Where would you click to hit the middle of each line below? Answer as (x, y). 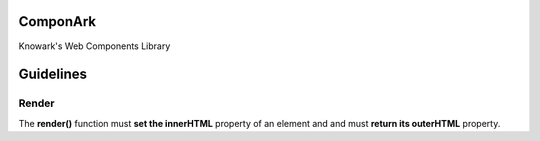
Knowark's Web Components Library (94, 46)
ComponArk (57, 21)
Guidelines (52, 74)
